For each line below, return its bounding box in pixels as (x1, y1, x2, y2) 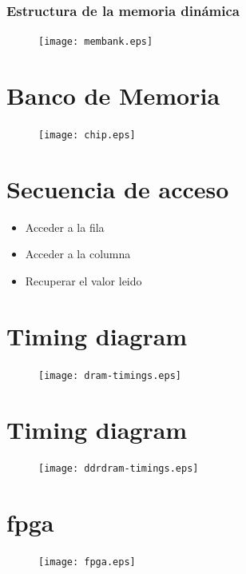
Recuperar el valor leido (25, 272, 142, 289)
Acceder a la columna (25, 245, 131, 262)
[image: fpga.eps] (38, 556, 136, 568)
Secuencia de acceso (6, 172, 229, 205)
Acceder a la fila (25, 218, 105, 235)
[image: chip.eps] (38, 130, 136, 141)
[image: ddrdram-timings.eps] (38, 463, 199, 475)
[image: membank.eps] (38, 36, 153, 48)
